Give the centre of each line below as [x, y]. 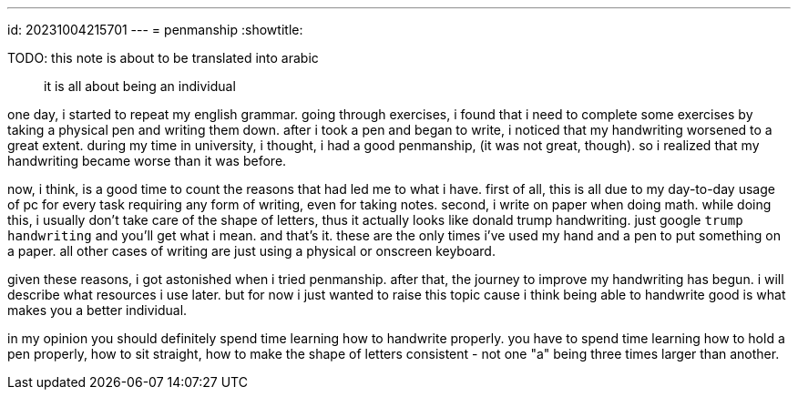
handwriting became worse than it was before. [147, 161]
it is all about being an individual [140, 86]
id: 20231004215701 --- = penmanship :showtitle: [155, 30]
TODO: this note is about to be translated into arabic [163, 58]
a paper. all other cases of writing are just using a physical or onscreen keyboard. [251, 251]
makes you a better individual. [97, 310]
